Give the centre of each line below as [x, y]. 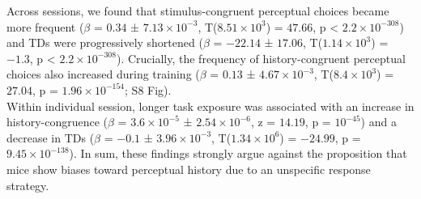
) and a [378, 122]
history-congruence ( [57, 122]
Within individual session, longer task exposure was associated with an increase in [210, 106]
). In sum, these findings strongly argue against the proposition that [238, 153]
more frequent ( [45, 26]
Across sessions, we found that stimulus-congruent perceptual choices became [198, 11]
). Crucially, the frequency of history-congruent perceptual [261, 58]
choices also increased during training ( [103, 74]
